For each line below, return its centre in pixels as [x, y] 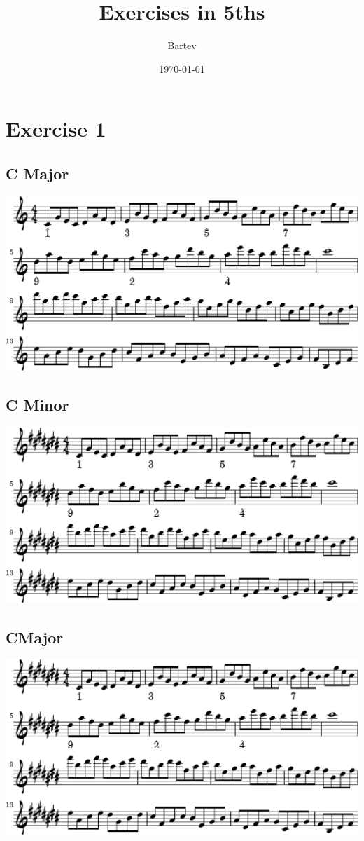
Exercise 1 [56, 129]
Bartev [182, 45]
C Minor [37, 405]
